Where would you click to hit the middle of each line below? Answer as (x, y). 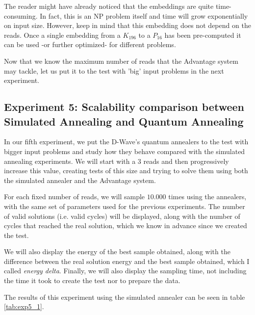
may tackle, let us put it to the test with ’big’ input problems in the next (114, 70)
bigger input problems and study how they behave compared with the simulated (125, 151)
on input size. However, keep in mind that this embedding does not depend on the (127, 25)
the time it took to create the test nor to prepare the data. (92, 280)
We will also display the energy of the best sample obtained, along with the (117, 251)
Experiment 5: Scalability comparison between (124, 107)
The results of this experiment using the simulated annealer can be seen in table (125, 297)
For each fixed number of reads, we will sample (75, 197)
